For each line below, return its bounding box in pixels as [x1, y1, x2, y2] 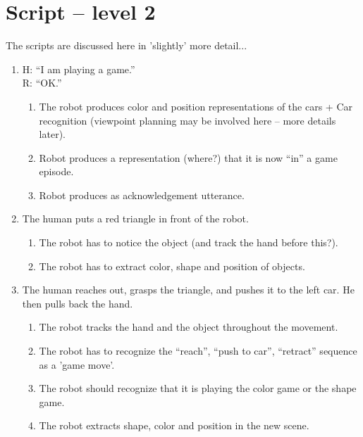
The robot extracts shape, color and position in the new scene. [39, 418, 309, 433]
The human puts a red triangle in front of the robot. [22, 211, 249, 226]
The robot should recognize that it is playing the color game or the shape [39, 381, 357, 395]
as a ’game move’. [39, 357, 115, 372]
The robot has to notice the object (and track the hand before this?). [39, 235, 338, 250]
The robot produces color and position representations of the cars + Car [39, 99, 352, 113]
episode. [39, 164, 74, 179]
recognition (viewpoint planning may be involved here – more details [39, 113, 336, 127]
